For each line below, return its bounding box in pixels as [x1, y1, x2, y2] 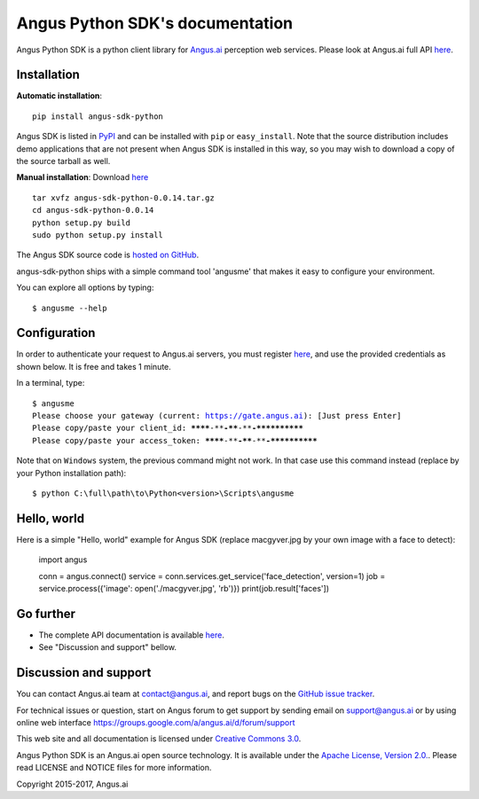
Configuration [16, 325, 96, 341]
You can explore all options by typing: [16, 282, 154, 293]
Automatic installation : [16, 90, 102, 101]
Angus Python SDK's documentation [16, 13, 293, 33]
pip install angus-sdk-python [32, 111, 164, 121]
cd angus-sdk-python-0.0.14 [32, 205, 154, 215]
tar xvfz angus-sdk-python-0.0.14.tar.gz [32, 192, 215, 203]
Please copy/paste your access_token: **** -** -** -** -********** [32, 435, 318, 445]
